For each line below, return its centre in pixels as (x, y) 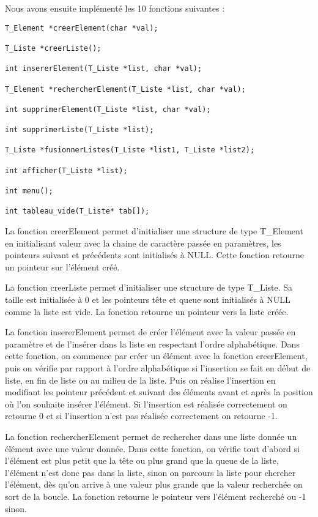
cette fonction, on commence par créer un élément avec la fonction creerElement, (156, 356)
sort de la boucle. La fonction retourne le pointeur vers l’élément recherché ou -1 (156, 496)
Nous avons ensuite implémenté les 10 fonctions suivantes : (115, 8)
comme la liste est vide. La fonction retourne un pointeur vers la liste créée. (147, 311)
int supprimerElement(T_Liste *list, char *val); (108, 109)
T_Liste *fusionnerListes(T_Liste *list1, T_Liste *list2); (130, 150)
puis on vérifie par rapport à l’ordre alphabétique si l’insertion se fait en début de (158, 368)
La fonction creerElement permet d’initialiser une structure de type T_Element (154, 231)
